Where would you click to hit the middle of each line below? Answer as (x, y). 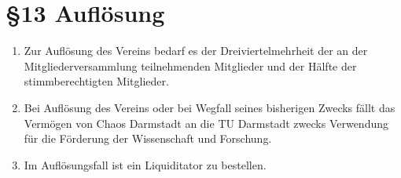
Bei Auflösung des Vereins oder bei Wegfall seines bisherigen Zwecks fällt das (210, 107)
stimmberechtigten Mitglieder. (96, 81)
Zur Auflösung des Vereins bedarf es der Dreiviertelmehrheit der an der (196, 51)
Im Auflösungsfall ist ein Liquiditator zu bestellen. (145, 164)
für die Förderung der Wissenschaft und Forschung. (148, 138)
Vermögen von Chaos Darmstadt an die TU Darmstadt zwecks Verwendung (206, 123)
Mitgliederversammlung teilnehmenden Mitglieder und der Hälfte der (190, 65)
